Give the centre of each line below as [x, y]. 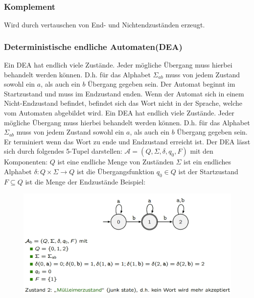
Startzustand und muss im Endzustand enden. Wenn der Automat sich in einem [124, 93]
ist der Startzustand [208, 171]
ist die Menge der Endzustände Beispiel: [85, 181]
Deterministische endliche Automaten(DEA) [93, 46]
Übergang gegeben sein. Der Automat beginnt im [162, 84]
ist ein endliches [208, 162]
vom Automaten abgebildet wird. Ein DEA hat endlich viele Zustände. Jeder [119, 113]
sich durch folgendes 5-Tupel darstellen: [63, 151]
